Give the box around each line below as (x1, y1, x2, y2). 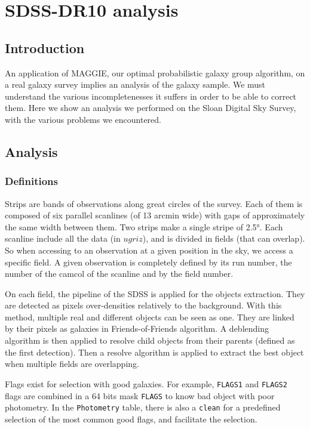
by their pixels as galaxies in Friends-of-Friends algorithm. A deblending (5, 322, 269, 335)
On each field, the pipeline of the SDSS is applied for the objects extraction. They (5, 287, 305, 300)
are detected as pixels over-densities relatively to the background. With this (5, 299, 282, 311)
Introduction (5, 38, 85, 57)
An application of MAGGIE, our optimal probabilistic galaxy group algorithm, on (5, 66, 305, 79)
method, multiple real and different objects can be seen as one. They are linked (5, 310, 294, 323)
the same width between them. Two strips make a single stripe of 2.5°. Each (5, 220, 283, 233)
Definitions (5, 174, 58, 189)
